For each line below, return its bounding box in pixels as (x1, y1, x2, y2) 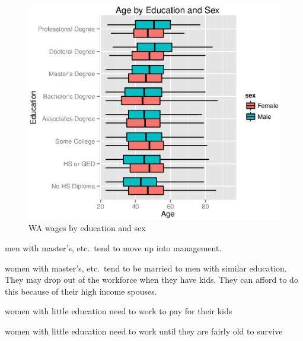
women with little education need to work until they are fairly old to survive (5, 325, 283, 337)
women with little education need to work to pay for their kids (5, 305, 232, 317)
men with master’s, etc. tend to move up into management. (5, 242, 222, 254)
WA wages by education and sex (28, 222, 146, 234)
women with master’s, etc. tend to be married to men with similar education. (5, 261, 287, 274)
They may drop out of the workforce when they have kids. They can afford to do (5, 273, 298, 286)
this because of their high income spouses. (5, 285, 157, 297)
